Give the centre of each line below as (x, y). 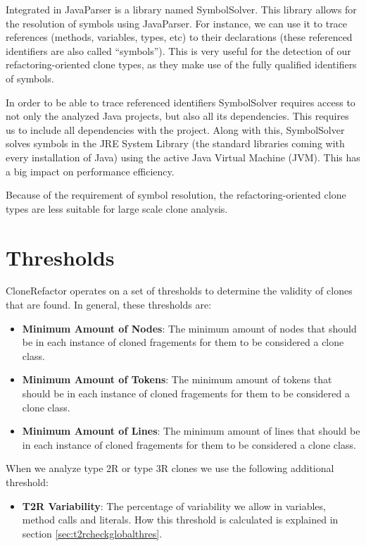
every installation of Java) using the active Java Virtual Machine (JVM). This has (183, 157)
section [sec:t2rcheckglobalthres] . (92, 533)
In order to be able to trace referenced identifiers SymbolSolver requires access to (181, 102)
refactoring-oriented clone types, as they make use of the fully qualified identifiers (181, 64)
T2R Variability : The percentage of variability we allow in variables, (174, 505)
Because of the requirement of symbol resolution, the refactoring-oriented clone (176, 195)
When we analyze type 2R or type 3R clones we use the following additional (170, 468)
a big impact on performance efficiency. (90, 171)
